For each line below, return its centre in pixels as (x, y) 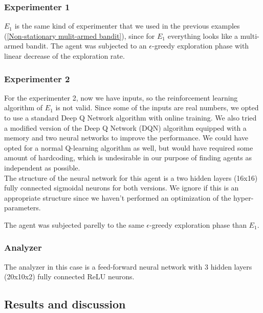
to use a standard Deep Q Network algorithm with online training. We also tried (130, 117)
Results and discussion (65, 304)
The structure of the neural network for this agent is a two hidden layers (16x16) (131, 177)
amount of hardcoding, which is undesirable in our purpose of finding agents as (128, 158)
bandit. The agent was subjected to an (86, 46)
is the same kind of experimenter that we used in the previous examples (127, 26)
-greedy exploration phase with (200, 46)
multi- (250, 35)
